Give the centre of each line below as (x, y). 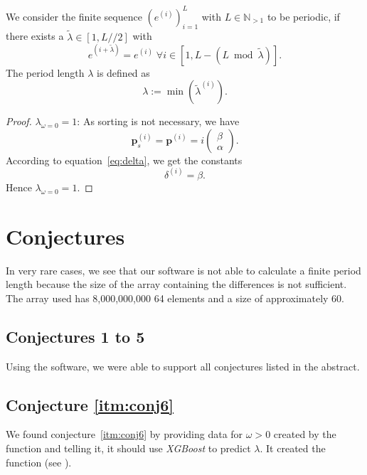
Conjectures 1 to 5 (75, 336)
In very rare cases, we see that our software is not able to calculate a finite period (183, 270)
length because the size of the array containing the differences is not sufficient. (176, 284)
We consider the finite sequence (74, 16)
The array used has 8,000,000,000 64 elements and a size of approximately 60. (175, 298)
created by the (305, 434)
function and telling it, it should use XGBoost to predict (128, 448)
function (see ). (39, 462)
